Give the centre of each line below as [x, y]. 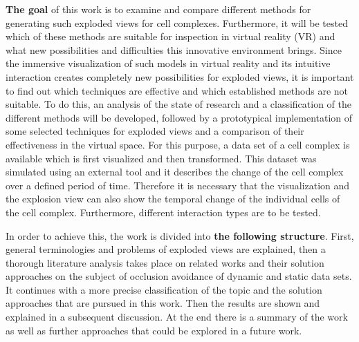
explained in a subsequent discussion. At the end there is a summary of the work [177, 317]
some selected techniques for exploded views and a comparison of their [155, 131]
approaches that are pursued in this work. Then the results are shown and [163, 303]
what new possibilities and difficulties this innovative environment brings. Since [174, 49]
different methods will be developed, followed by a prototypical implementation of [179, 117]
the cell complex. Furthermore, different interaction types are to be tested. [163, 212]
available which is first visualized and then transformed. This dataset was [161, 158]
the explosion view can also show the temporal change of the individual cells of [173, 199]
